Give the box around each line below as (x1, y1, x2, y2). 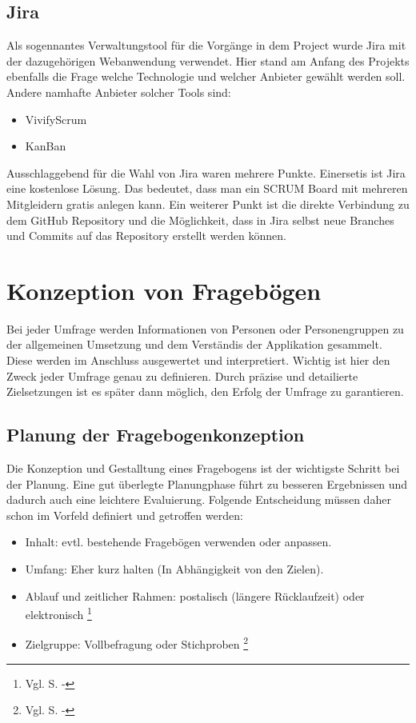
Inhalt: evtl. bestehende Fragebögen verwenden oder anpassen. (25, 533, 332, 550)
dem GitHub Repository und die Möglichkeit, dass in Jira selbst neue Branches (6, 211, 394, 228)
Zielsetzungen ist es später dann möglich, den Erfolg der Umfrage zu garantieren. (6, 383, 404, 400)
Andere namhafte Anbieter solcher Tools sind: (6, 83, 231, 100)
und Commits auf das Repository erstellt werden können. (6, 227, 286, 244)
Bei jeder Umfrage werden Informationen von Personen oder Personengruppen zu (6, 320, 404, 337)
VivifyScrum (25, 110, 87, 127)
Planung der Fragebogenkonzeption (6, 422, 305, 447)
